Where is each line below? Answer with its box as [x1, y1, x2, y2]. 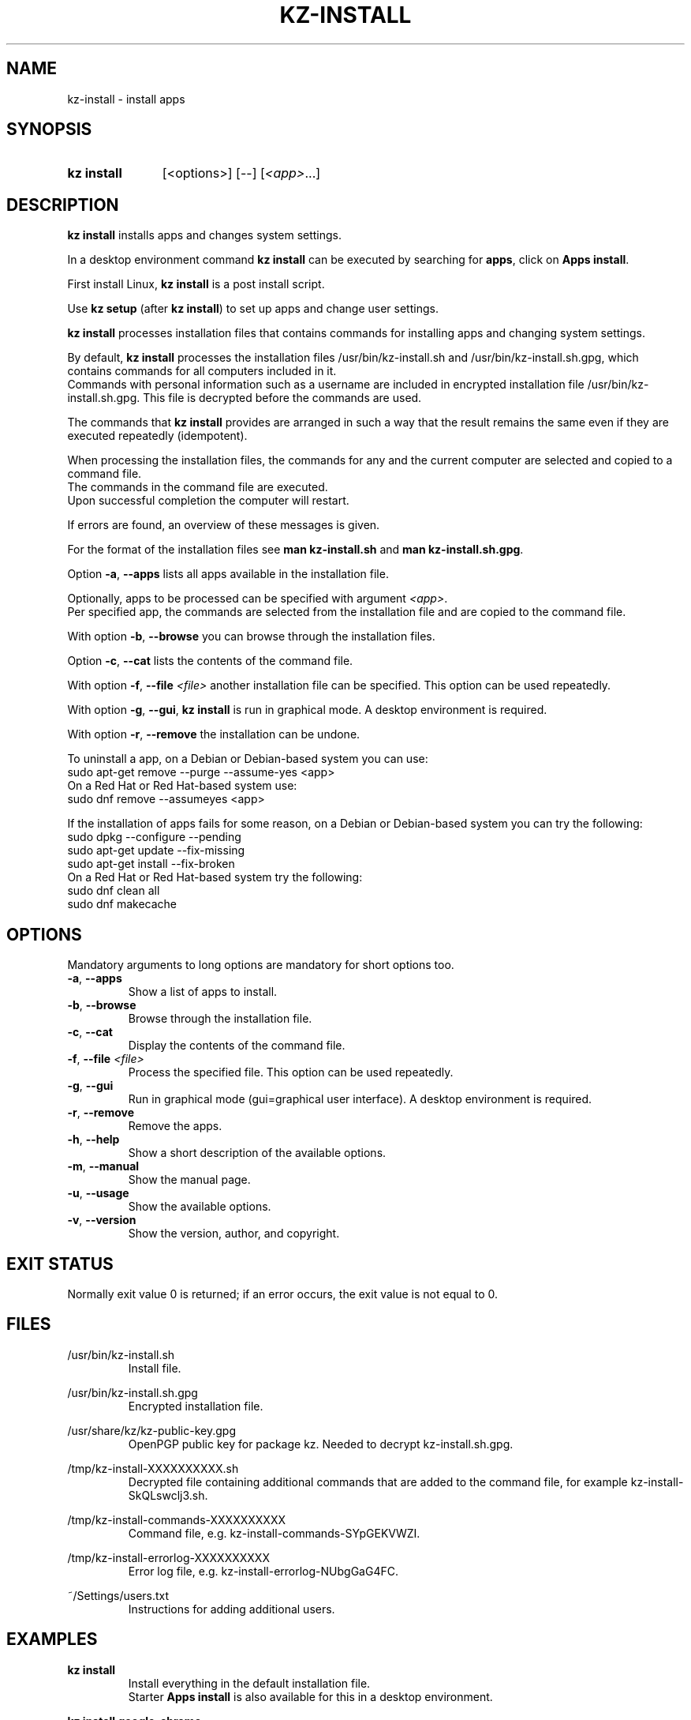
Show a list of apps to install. [128, 985, 278, 999]
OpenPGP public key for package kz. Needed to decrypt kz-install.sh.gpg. [128, 1436, 514, 1451]
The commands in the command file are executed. [67, 480, 328, 494]
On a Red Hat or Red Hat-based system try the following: [67, 870, 363, 884]
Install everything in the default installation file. [128, 1676, 371, 1690]
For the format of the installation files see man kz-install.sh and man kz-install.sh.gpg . [67, 543, 524, 557]
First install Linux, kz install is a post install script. [67, 277, 325, 291]
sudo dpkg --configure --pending [67, 830, 241, 844]
